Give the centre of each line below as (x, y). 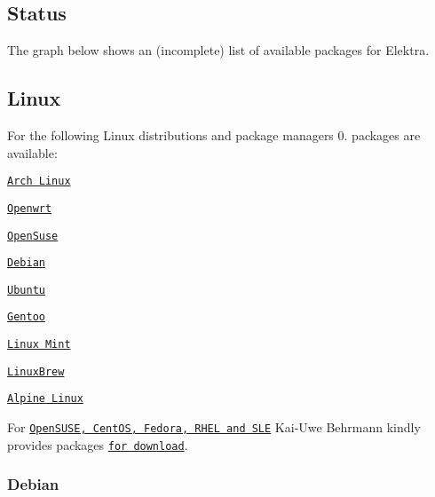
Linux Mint (39, 345)
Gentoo (26, 317)
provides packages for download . (98, 444)
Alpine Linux (45, 399)
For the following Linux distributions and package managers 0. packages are (214, 135)
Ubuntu (26, 290)
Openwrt (30, 208)
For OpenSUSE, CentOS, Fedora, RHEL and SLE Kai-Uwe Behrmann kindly (214, 427)
